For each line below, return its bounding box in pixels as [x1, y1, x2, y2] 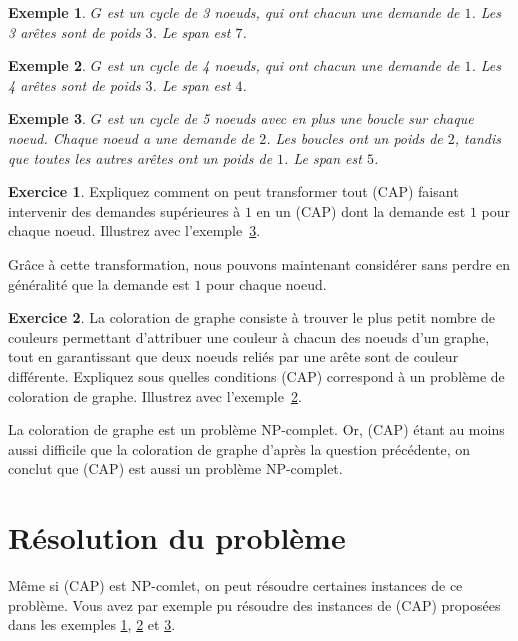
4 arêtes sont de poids [8, 74, 141, 95]
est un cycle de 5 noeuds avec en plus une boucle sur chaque [106, 108, 474, 129]
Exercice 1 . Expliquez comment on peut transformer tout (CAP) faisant [8, 181, 459, 202]
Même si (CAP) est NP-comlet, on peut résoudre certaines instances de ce [8, 575, 463, 595]
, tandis [454, 127, 501, 148]
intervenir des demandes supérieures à [8, 200, 241, 221]
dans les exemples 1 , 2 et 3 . [8, 614, 176, 635]
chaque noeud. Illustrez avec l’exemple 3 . [8, 220, 261, 241]
